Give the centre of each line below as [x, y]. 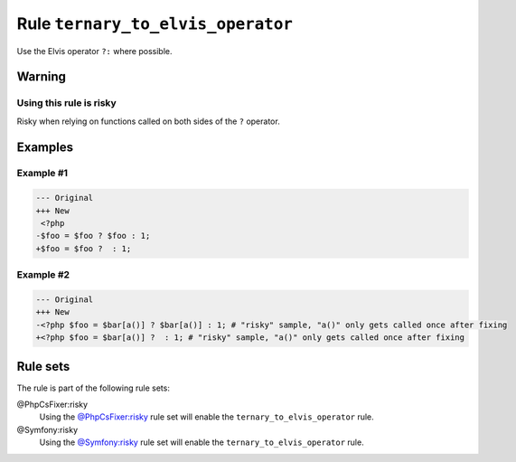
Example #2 [43, 275]
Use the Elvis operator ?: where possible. [94, 51]
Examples [45, 147]
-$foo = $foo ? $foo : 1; [93, 236]
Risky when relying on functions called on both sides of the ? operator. [148, 121]
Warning [42, 77]
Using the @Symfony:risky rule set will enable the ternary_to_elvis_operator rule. [202, 442]
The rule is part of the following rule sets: [94, 388]
